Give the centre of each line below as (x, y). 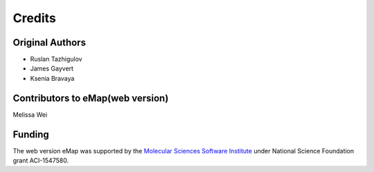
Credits (35, 18)
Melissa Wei (30, 115)
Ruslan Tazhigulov (56, 59)
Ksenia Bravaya (52, 78)
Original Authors (50, 42)
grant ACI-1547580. (41, 161)
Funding (31, 134)
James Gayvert (52, 68)
